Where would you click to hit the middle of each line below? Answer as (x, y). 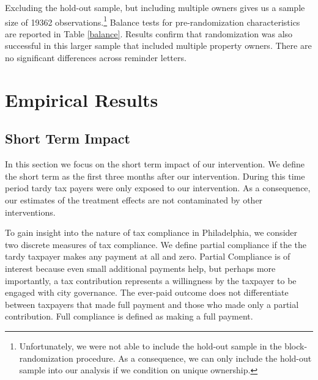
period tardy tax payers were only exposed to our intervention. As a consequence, (158, 188)
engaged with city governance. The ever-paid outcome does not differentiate (147, 292)
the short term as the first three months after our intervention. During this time (155, 176)
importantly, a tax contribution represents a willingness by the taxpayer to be (151, 280)
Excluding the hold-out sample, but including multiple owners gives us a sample (155, 7)
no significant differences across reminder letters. (96, 58)
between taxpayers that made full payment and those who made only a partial (152, 304)
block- (296, 345)
